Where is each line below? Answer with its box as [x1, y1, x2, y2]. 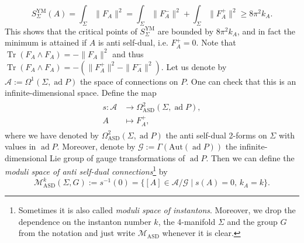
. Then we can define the [206, 151, 295, 164]
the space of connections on [80, 75, 178, 87]
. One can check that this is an [186, 75, 296, 87]
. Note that [196, 36, 236, 48]
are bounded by [157, 25, 214, 37]
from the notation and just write [18, 227, 136, 239]
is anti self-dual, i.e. [98, 36, 168, 48]
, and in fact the [237, 25, 296, 37]
